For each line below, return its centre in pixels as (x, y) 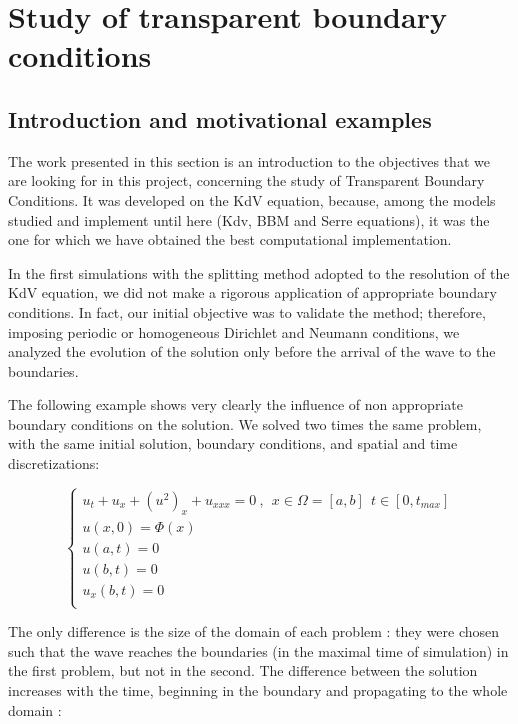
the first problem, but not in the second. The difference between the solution (243, 670)
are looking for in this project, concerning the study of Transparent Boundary (246, 180)
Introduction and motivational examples (220, 118)
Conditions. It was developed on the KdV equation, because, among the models (252, 199)
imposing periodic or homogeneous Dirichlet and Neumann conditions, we (234, 331)
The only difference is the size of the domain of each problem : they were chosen (254, 631)
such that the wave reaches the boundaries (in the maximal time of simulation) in (258, 650)
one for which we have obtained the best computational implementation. (230, 239)
